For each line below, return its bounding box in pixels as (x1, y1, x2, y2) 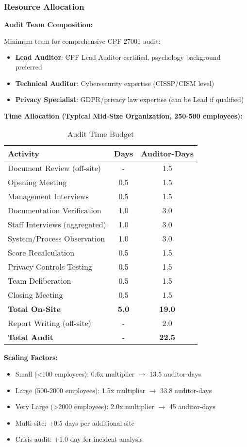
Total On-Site (8, 303, 61, 315)
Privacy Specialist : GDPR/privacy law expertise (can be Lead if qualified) (15, 94, 244, 104)
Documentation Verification (8, 205, 101, 216)
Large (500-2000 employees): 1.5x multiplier (15, 385, 146, 395)
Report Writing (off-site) (8, 317, 91, 329)
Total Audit (8, 331, 53, 343)
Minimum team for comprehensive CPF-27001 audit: (4, 35, 161, 46)
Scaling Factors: (4, 352, 58, 362)
